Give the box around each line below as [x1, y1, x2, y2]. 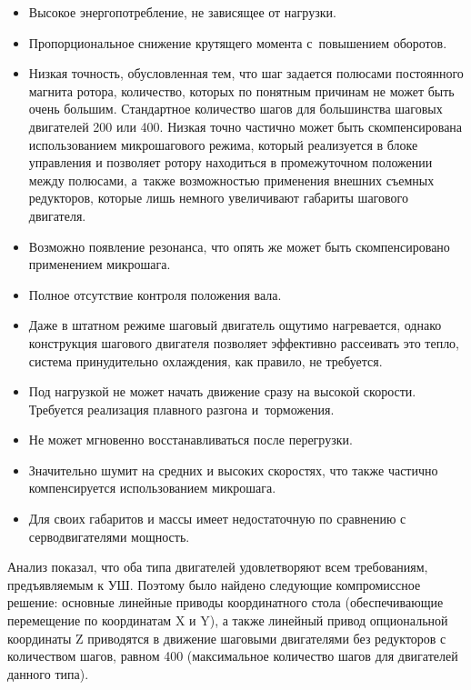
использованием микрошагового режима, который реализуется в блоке [28, 135, 418, 154]
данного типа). [7, 664, 89, 683]
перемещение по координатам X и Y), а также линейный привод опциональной [7, 611, 448, 630]
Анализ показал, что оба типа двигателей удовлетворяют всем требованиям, [7, 557, 428, 576]
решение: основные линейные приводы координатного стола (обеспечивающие [7, 593, 444, 612]
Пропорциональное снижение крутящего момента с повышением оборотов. [28, 33, 447, 52]
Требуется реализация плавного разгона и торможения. [28, 399, 335, 418]
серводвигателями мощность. [28, 526, 190, 545]
